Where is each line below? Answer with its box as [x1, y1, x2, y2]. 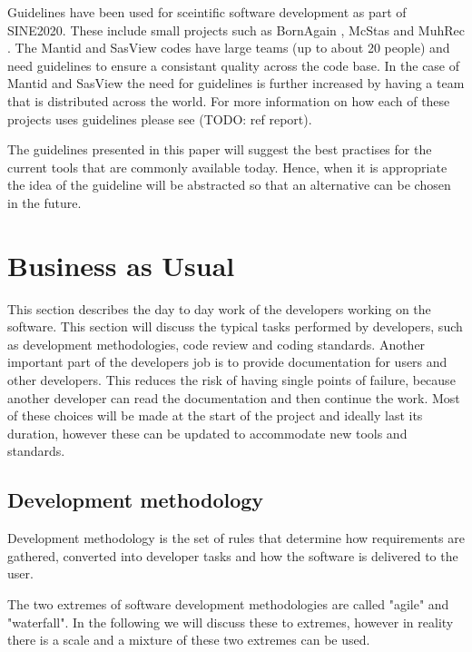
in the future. [7, 193, 82, 212]
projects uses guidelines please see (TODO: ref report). [7, 109, 312, 128]
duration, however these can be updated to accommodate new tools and [7, 423, 408, 442]
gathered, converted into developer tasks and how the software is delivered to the [7, 546, 458, 565]
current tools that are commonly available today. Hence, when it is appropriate [7, 157, 447, 176]
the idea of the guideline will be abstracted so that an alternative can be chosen [7, 175, 451, 194]
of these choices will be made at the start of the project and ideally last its [7, 406, 423, 425]
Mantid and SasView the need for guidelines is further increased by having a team [7, 74, 465, 93]
